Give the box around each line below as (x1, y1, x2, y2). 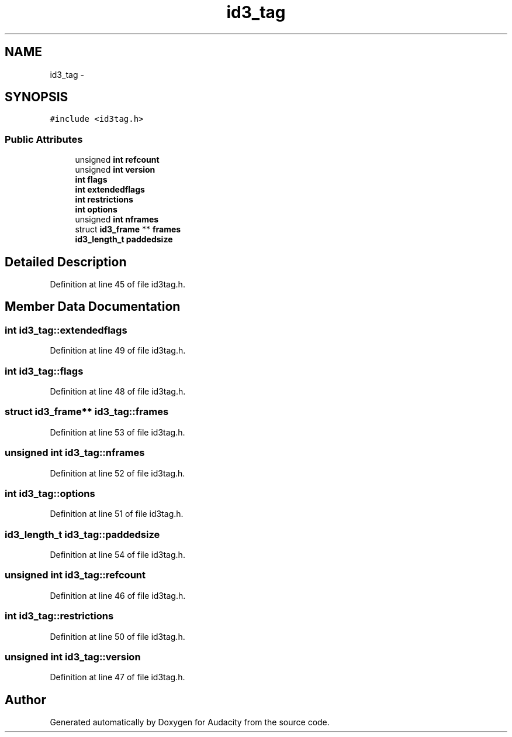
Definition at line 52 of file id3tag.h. (50, 468, 185, 478)
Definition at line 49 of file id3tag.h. (50, 345, 186, 356)
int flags (75, 174, 108, 185)
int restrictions (75, 194, 133, 205)
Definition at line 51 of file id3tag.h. (50, 509, 184, 519)
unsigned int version (75, 164, 155, 175)
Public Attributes (5, 133, 83, 145)
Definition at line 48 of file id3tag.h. (50, 386, 186, 396)
